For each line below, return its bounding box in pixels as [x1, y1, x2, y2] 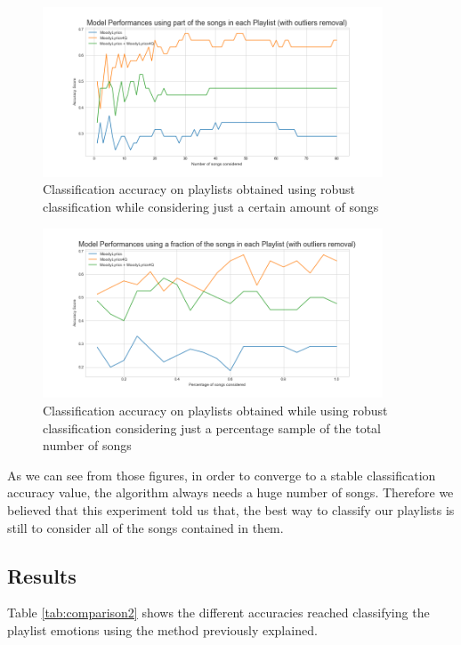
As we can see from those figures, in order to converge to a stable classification [7, 465, 436, 484]
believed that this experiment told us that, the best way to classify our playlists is [7, 500, 455, 519]
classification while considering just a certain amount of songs [43, 197, 379, 215]
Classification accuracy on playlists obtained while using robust [43, 400, 388, 419]
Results [7, 561, 77, 589]
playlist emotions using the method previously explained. [7, 620, 318, 639]
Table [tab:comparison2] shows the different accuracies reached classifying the [7, 603, 430, 622]
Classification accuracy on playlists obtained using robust [43, 180, 355, 198]
